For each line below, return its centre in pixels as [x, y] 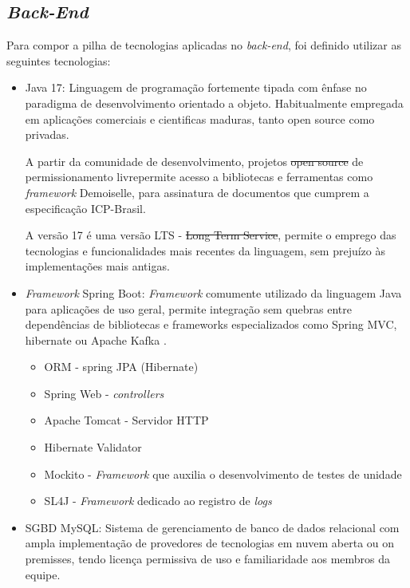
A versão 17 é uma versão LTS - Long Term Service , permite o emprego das [211, 235]
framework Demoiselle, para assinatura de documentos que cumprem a [197, 192]
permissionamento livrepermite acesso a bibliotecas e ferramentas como [199, 177]
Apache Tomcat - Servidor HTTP [126, 420]
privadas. [47, 134]
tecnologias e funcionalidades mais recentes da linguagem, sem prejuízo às [205, 250]
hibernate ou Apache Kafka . [96, 339]
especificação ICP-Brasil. [85, 208]
